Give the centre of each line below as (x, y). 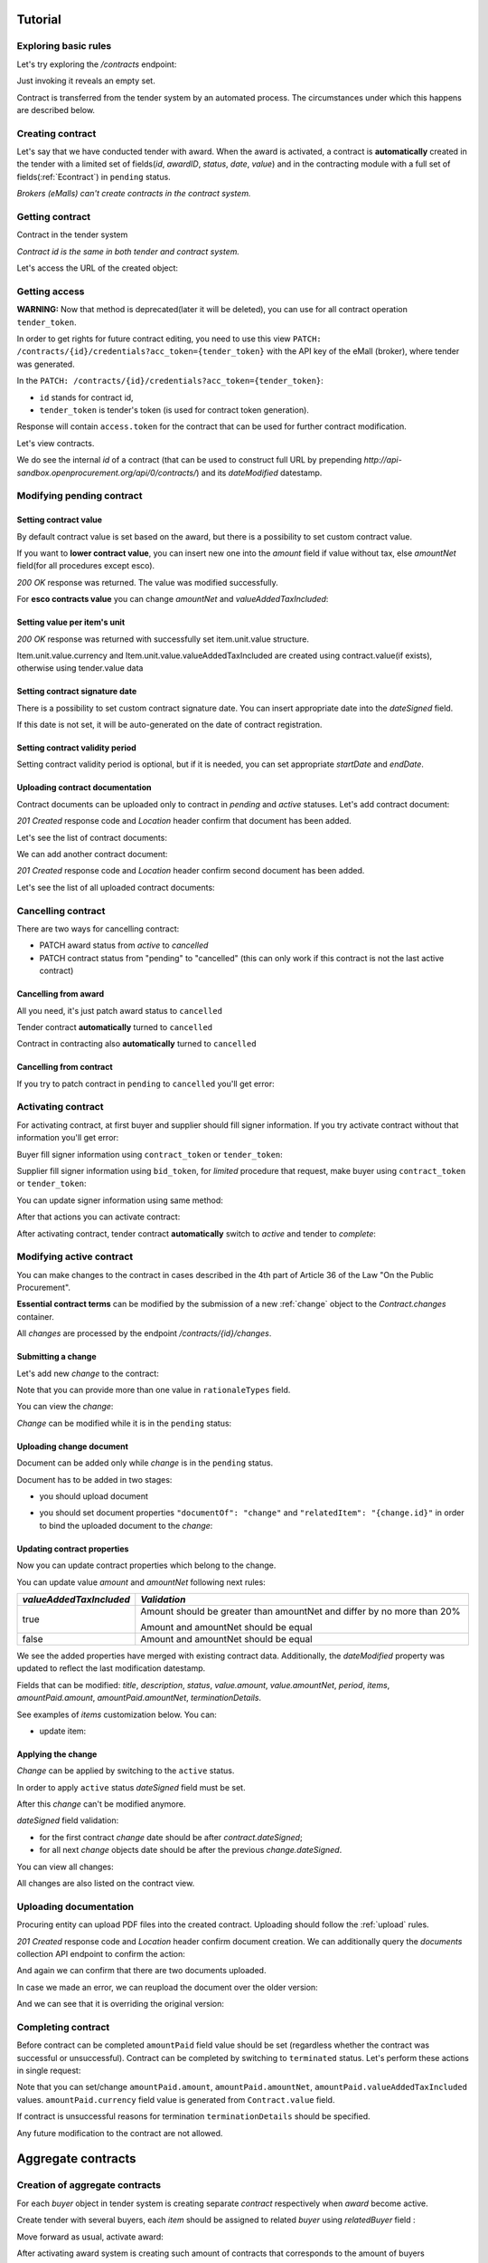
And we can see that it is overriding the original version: (121, 2004)
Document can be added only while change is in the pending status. (145, 1463)
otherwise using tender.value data (80, 668)
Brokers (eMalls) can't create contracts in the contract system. (134, 194)
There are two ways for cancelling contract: (98, 929)
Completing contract (63, 2027)
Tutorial (39, 19)
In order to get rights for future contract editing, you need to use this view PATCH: (169, 339)
